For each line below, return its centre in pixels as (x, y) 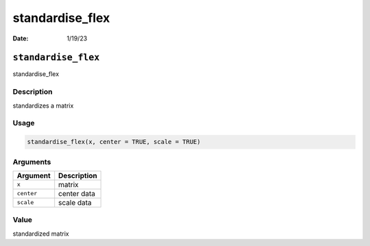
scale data (75, 202)
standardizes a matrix (43, 106)
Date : (21, 38)
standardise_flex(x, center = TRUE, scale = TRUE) (114, 142)
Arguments (32, 162)
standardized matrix (41, 234)
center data (77, 193)
